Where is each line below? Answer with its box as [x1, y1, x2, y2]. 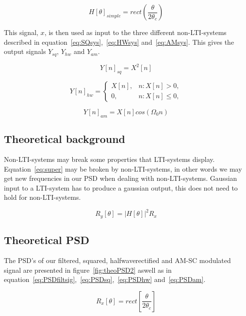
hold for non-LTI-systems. [4, 192, 81, 202]
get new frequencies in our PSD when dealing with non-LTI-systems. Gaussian [4, 173, 237, 183]
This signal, [4, 27, 38, 37]
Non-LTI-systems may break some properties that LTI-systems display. [4, 154, 215, 164]
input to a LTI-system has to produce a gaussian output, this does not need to [4, 182, 238, 193]
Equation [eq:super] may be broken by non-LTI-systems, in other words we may [4, 163, 242, 174]
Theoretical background [4, 131, 126, 146]
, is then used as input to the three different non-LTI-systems [44, 27, 227, 37]
